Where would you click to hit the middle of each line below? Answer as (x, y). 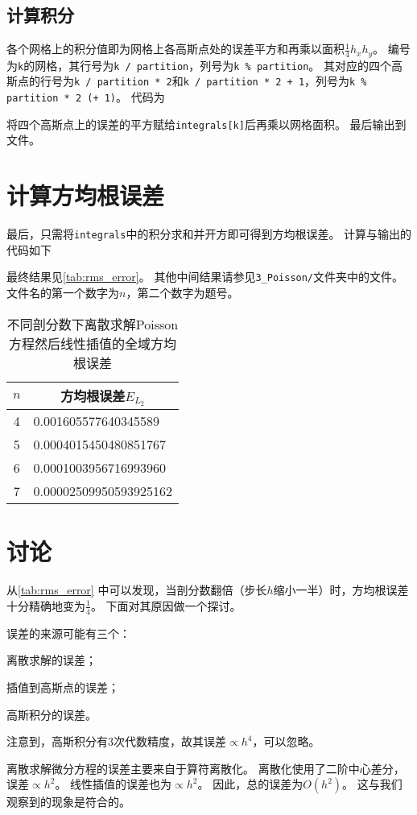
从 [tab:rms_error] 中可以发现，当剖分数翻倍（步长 (137, 590)
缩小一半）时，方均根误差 (341, 590)
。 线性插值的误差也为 (114, 784)
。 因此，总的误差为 (250, 784)
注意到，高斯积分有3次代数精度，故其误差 (116, 741)
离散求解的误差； (52, 660)
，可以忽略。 (286, 741)
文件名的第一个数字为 (63, 292)
